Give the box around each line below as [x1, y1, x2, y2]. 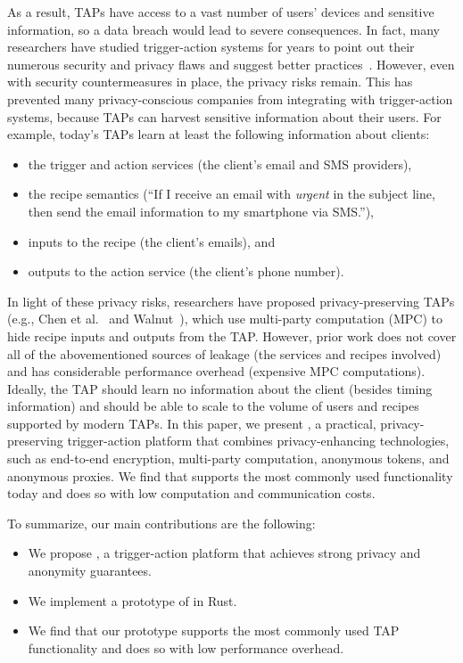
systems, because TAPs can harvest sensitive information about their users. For [7, 107, 442, 126]
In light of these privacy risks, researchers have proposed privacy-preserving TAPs [7, 291, 455, 310]
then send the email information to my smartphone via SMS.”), [28, 201, 374, 220]
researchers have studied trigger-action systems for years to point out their [7, 37, 415, 56]
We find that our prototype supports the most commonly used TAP [28, 621, 400, 640]
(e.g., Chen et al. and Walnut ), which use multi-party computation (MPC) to [7, 309, 443, 328]
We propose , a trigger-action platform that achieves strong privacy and [28, 544, 421, 562]
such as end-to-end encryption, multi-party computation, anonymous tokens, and [7, 449, 450, 468]
